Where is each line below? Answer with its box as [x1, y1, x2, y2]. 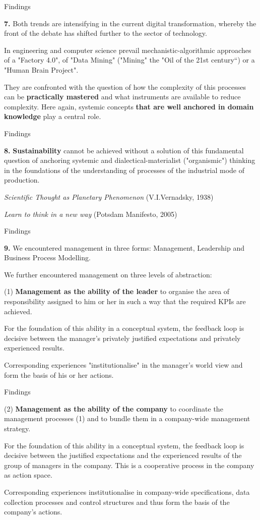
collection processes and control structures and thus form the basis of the [4, 496, 230, 507]
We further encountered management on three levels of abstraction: [4, 269, 212, 279]
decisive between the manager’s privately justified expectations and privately [4, 332, 241, 343]
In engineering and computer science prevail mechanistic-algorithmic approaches [4, 44, 251, 55]
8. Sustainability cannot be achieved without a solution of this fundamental [4, 145, 244, 155]
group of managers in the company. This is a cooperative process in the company [4, 459, 254, 470]
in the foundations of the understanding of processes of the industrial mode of [4, 164, 245, 175]
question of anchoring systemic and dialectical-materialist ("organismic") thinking [4, 155, 255, 165]
